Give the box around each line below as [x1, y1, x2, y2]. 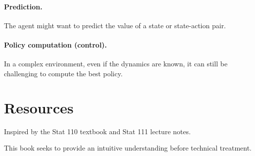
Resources [4, 97, 74, 117]
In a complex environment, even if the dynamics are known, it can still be [4, 58, 228, 69]
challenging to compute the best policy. [4, 68, 123, 78]
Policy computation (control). [4, 39, 107, 50]
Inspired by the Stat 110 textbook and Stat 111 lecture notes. [4, 126, 191, 136]
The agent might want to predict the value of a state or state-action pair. [4, 20, 226, 30]
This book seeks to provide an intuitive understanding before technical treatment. [4, 143, 252, 153]
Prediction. [4, 1, 42, 11]
